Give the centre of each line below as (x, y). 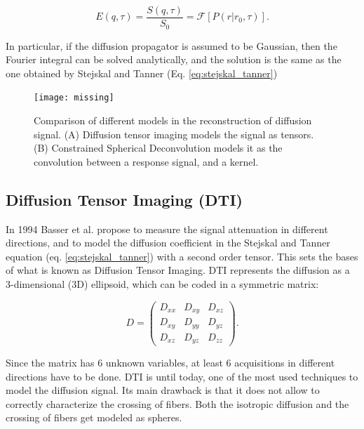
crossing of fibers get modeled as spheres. (94, 417)
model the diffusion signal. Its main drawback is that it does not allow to (163, 390)
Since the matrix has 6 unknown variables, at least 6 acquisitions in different (170, 363)
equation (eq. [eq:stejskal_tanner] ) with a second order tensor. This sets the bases (182, 256)
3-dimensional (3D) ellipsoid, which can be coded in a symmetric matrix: (162, 283)
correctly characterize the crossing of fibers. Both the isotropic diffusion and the (177, 403)
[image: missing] (74, 98)
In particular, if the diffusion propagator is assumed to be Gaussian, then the (171, 45)
